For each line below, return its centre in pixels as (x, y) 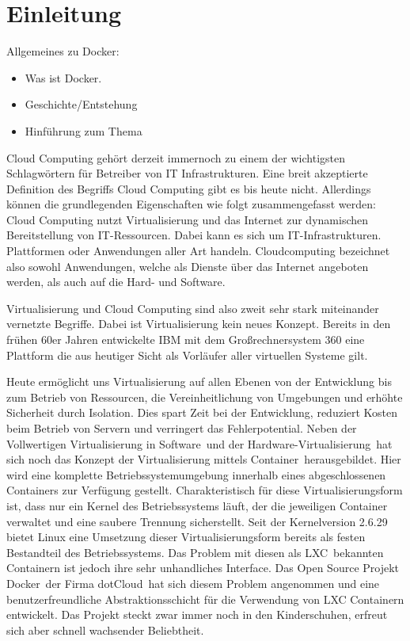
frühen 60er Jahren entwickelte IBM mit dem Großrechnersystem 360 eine (186, 340)
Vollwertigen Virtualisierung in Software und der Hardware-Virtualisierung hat (199, 443)
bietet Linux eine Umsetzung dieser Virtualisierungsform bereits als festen (186, 537)
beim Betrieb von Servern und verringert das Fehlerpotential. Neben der (182, 428)
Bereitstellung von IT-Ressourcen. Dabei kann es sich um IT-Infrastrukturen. (194, 235)
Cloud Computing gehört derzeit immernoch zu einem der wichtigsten (176, 157)
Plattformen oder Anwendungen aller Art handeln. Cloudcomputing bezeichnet (198, 251)
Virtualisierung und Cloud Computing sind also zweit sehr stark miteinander (193, 308)
